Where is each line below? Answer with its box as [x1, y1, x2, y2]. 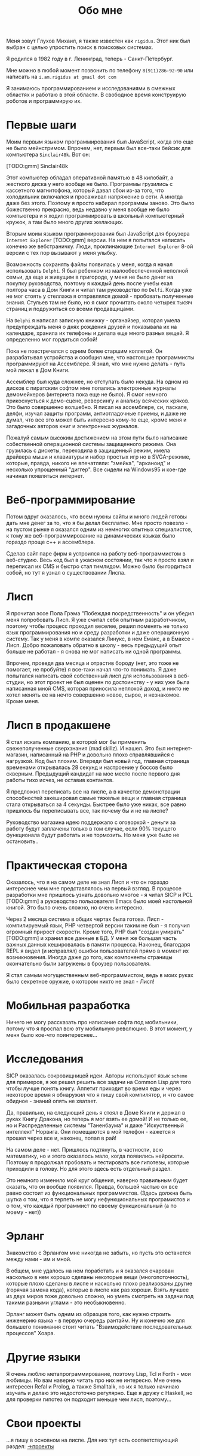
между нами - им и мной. [6, 1255, 72, 1262]
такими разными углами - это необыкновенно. [6, 1299, 127, 1306]
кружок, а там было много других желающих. [6, 219, 124, 226]
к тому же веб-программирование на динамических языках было [6, 532, 176, 539]
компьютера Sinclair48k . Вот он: [6, 151, 91, 158]
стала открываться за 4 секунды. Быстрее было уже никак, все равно [6, 801, 186, 808]
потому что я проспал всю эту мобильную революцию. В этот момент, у [6, 1025, 193, 1032]
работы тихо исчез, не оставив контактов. [6, 776, 114, 783]
